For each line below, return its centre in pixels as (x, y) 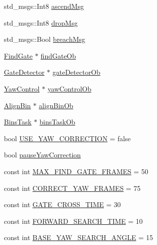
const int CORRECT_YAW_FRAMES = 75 (72, 188)
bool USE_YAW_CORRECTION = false (67, 138)
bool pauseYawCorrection (43, 155)
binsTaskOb (57, 122)
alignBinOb (56, 105)
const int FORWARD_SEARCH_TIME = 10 (73, 221)
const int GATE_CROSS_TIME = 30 (63, 204)
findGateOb (58, 55)
